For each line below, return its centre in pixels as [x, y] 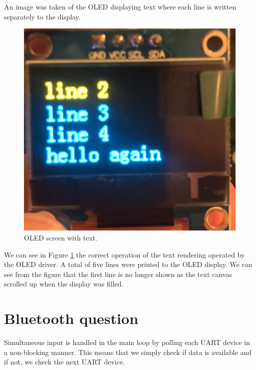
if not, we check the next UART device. [65, 362]
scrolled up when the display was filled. [64, 284]
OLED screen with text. [61, 237]
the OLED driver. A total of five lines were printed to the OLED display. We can [128, 264]
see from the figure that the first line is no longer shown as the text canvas [118, 274]
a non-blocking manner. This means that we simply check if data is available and [128, 352]
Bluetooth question [71, 318]
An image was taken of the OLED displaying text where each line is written [120, 6]
